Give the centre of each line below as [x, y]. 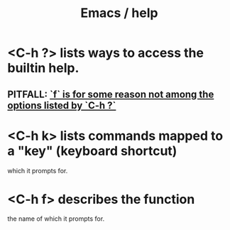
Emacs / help [119, 13]
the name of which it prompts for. [56, 219]
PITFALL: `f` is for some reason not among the [111, 94]
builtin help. [43, 68]
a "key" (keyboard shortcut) [92, 151]
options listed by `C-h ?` [62, 105]
